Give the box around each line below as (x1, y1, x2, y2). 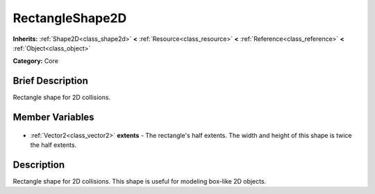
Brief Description (12, 75, 88, 87)
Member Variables (12, 112, 94, 123)
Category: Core (12, 57, 59, 65)
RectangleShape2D (12, 10, 127, 26)
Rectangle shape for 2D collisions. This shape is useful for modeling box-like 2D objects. (12, 177, 267, 185)
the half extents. (30, 141, 77, 149)
